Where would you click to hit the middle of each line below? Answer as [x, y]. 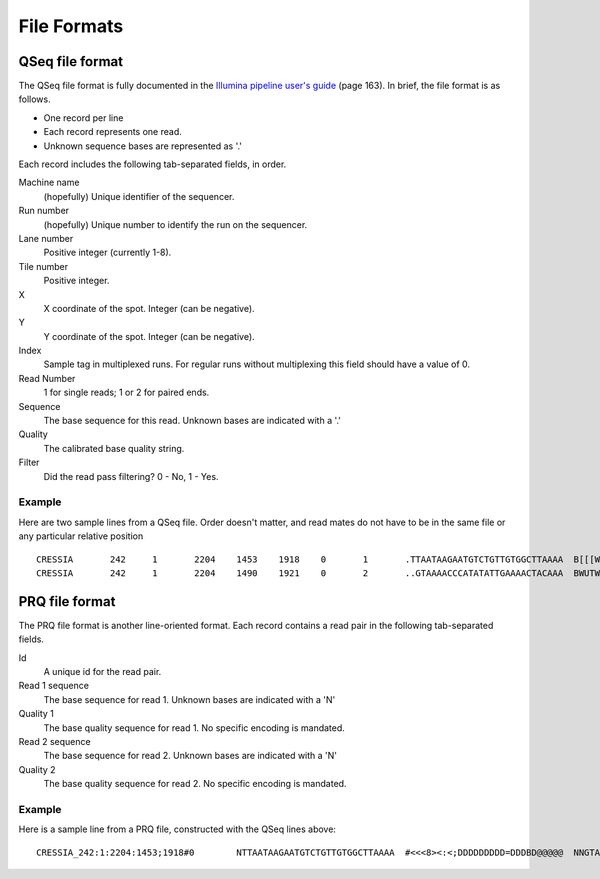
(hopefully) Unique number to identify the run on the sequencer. [175, 224]
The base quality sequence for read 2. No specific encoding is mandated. [195, 784]
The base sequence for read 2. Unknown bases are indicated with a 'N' [190, 756]
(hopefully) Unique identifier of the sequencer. [139, 196]
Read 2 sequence [54, 741]
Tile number [43, 266]
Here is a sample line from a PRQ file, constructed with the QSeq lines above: [177, 829]
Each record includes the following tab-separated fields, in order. [152, 164]
